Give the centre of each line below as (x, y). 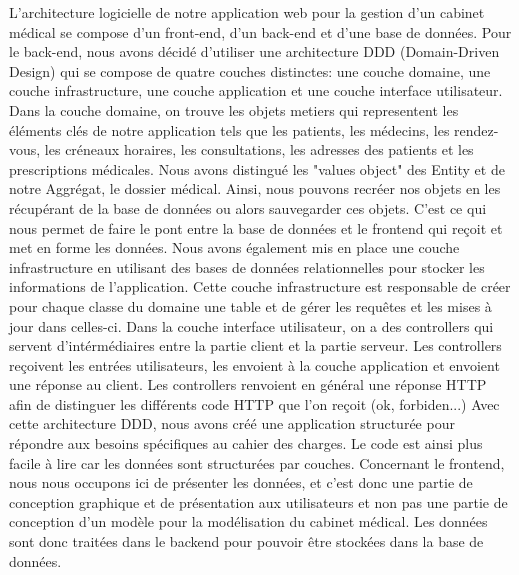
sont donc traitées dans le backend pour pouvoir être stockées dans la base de (246, 541)
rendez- (476, 129)
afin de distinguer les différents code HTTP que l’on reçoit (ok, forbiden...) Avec (254, 403)
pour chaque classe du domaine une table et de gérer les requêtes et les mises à (250, 305)
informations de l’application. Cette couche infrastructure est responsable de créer (260, 286)
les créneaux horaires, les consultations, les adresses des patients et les (259, 149)
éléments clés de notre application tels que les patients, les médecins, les (229, 129)
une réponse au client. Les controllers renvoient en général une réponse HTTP (248, 384)
